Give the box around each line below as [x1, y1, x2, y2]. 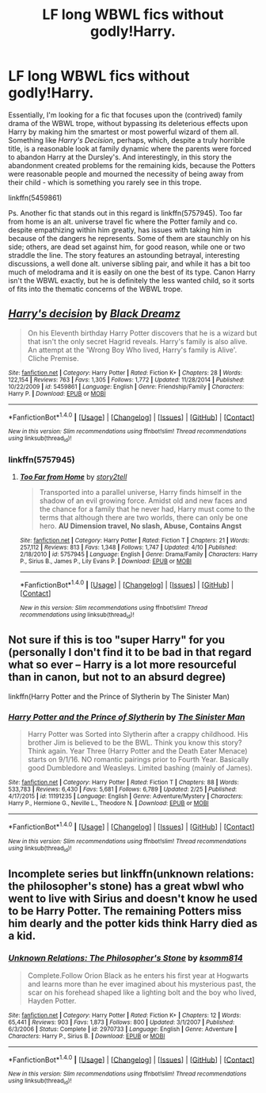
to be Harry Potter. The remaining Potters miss [8, 904, 242, 918]
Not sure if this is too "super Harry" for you [8, 633, 226, 647]
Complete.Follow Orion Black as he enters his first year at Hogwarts [27, 970, 249, 980]
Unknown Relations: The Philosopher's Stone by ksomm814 [8, 953, 243, 964]
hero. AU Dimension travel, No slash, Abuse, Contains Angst [39, 521, 242, 531]
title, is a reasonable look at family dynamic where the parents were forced [8, 144, 252, 153]
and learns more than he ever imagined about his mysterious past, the [27, 979, 256, 988]
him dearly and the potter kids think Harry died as [8, 916, 258, 930]
